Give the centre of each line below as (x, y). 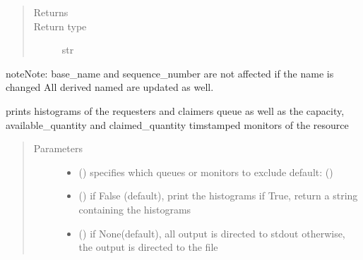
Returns (51, 12)
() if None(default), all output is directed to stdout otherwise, (212, 233)
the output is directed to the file (148, 247)
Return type (60, 26)
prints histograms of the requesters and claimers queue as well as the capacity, (175, 110)
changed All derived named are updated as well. (110, 87)
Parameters (58, 148)
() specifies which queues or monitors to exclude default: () (206, 172)
